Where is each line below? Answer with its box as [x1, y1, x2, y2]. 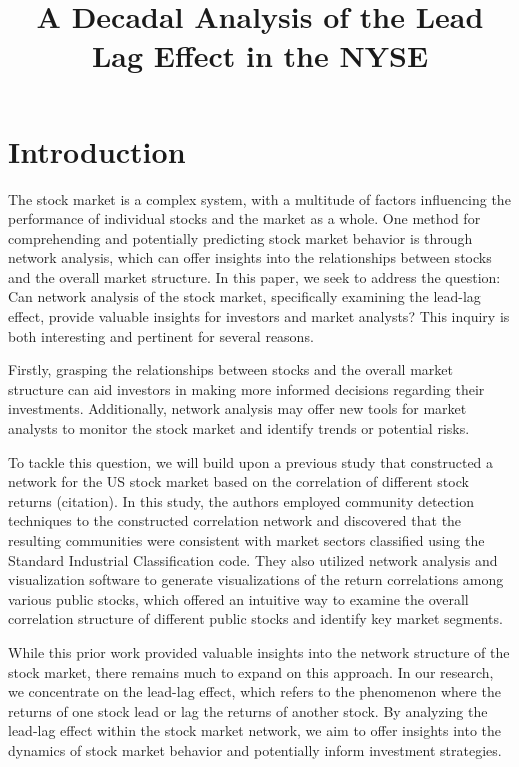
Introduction [8, 130, 186, 171]
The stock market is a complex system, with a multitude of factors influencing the [8, 188, 511, 209]
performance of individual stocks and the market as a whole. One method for [8, 208, 481, 229]
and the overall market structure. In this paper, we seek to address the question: [8, 266, 501, 287]
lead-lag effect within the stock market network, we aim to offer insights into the [8, 720, 501, 741]
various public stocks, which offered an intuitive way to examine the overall [8, 588, 469, 609]
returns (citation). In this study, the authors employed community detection [8, 490, 474, 511]
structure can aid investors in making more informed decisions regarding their [8, 378, 485, 399]
